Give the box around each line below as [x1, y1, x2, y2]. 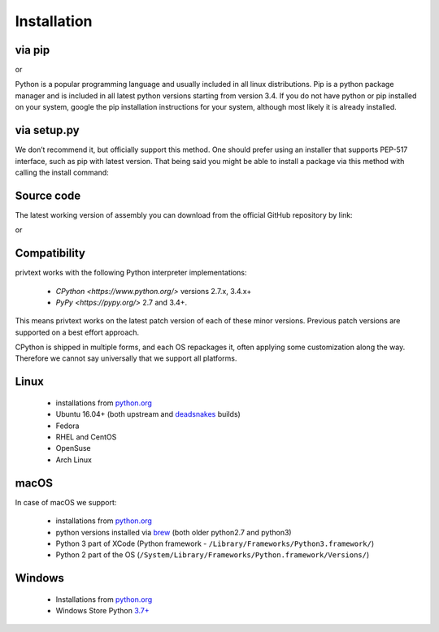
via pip [15, 43, 50, 57]
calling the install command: [15, 167, 109, 177]
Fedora [55, 421, 80, 431]
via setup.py [15, 123, 80, 137]
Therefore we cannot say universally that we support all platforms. [15, 353, 237, 363]
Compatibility [15, 246, 85, 260]
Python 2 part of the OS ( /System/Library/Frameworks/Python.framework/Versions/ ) [55, 550, 370, 560]
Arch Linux [55, 455, 93, 465]
